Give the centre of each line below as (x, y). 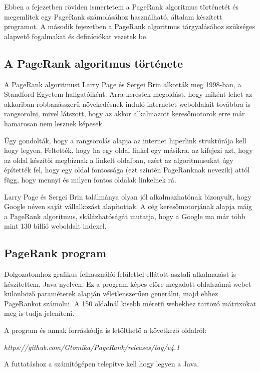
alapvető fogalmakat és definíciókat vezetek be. (76, 36)
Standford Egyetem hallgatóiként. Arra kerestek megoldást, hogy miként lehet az (128, 94)
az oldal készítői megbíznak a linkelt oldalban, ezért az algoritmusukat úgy (119, 160)
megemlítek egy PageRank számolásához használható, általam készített (113, 16)
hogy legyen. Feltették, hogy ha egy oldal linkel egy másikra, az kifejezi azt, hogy (128, 150)
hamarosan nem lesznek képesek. (54, 123)
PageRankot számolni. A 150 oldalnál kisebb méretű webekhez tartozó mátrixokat (130, 303)
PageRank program (55, 253)
